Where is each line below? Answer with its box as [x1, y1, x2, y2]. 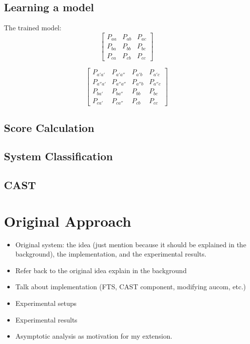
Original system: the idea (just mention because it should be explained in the [15, 239, 247, 249]
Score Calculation [4, 120, 95, 135]
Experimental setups [15, 298, 77, 308]
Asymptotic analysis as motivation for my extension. [15, 331, 173, 341]
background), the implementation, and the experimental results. [15, 249, 207, 259]
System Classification [4, 149, 113, 164]
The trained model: [4, 22, 61, 33]
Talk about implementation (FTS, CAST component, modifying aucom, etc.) [15, 281, 246, 292]
